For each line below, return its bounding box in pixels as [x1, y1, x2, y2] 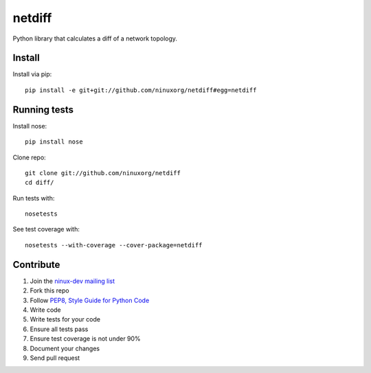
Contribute [12, 258, 60, 271]
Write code [30, 306, 61, 314]
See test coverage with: [12, 225, 80, 234]
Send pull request [30, 354, 80, 362]
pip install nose [25, 138, 83, 146]
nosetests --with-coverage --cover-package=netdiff [25, 241, 203, 249]
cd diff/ [25, 179, 54, 187]
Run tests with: [12, 194, 55, 202]
